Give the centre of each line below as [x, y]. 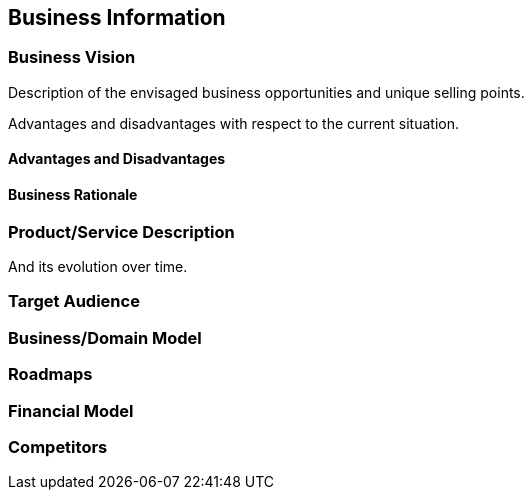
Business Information [117, 17]
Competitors [58, 446]
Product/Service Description [121, 231]
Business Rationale [73, 195]
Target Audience [74, 301]
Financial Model [71, 410]
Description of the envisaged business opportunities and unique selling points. [266, 92]
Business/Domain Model [105, 337]
